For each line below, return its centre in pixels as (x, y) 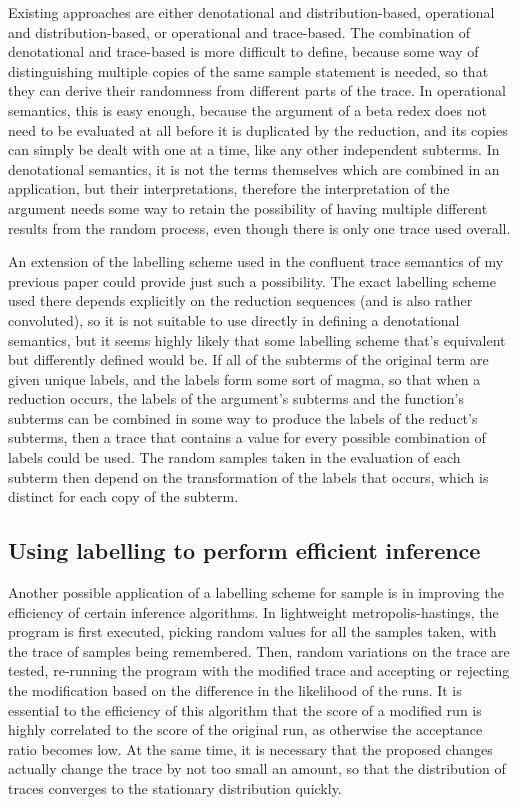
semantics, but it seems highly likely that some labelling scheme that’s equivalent (257, 339)
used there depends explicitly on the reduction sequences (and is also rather (240, 300)
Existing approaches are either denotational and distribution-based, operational (251, 12)
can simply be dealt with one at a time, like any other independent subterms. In (254, 149)
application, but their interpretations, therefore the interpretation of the (229, 188)
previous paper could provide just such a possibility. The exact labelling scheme (252, 280)
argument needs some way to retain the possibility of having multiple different (248, 207)
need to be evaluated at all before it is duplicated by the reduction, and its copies (258, 129)
